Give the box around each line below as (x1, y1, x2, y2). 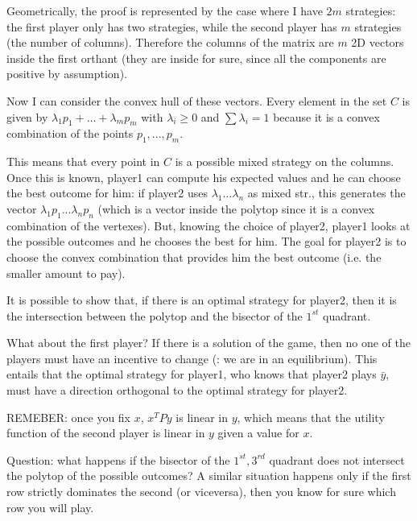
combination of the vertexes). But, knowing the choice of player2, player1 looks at (6, 217, 411, 234)
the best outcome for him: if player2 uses (6, 184, 208, 201)
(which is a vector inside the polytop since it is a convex (97, 200, 375, 217)
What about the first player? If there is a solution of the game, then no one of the (6, 334, 411, 351)
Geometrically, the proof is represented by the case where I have (6, 2, 323, 19)
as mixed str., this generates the (247, 184, 406, 201)
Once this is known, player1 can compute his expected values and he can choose (6, 168, 401, 185)
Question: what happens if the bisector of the (6, 451, 230, 468)
